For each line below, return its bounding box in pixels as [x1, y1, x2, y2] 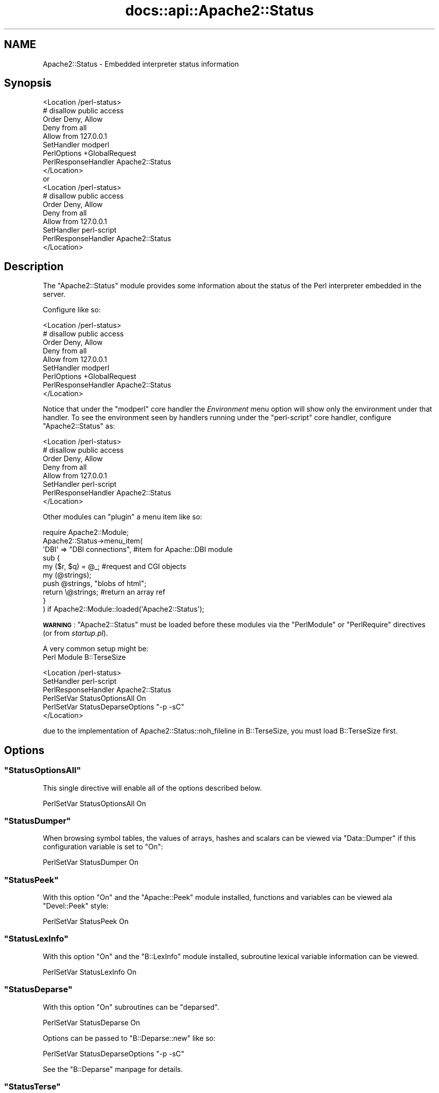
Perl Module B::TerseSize [43, 653, 126, 662]
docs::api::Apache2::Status [125, 2, 314, 19]
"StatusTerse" [4, 1081, 61, 1091]
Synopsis [4, 77, 52, 90]
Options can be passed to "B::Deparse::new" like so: [43, 1033, 215, 1042]
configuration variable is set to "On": [43, 842, 163, 851]
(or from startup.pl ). [43, 629, 108, 638]
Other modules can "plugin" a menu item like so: [43, 512, 202, 521]
